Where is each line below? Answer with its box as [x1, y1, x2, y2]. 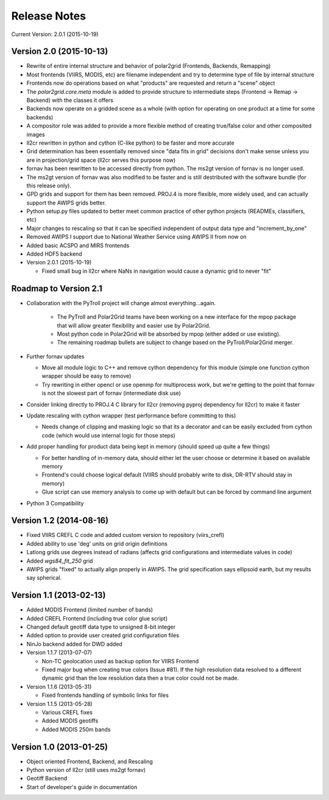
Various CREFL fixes [41, 708, 93, 716]
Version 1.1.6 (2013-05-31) [26, 683, 92, 690]
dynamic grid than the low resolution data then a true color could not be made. [41, 674, 239, 682]
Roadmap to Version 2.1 [11, 283, 103, 294]
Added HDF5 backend [26, 250, 82, 258]
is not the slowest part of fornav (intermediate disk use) [41, 389, 181, 397]
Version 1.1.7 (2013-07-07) [26, 649, 93, 656]
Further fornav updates [26, 353, 85, 360]
